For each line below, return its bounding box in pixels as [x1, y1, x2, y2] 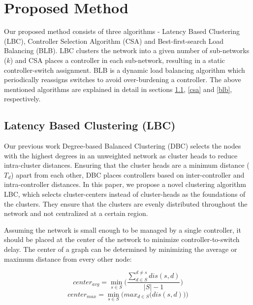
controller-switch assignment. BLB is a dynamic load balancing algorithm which [4, 64, 245, 75]
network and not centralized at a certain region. [4, 208, 148, 218]
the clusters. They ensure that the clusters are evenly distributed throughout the [4, 198, 248, 209]
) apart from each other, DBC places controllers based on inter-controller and [11, 169, 245, 180]
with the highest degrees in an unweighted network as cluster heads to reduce [4, 150, 238, 160]
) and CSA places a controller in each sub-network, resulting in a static [10, 55, 225, 65]
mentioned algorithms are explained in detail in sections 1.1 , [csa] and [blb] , [4, 84, 232, 94]
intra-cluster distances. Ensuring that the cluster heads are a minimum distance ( [4, 160, 250, 170]
